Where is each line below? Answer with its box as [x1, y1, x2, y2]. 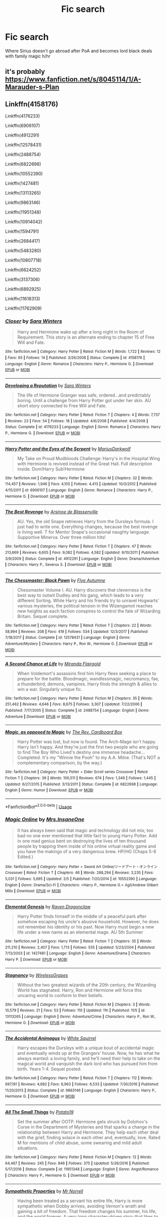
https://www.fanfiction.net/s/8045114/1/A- [5, 75, 142, 84]
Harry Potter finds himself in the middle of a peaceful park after [17, 913, 147, 919]
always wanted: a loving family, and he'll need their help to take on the [17, 1056, 161, 1062]
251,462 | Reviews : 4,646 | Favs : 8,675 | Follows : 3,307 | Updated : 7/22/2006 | [5, 702, 142, 707]
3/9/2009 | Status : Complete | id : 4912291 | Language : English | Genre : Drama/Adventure [5, 556, 160, 561]
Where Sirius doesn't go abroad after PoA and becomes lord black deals [5, 48, 152, 54]
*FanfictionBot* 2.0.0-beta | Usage [5, 803, 72, 810]
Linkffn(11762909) [5, 305, 42, 311]
